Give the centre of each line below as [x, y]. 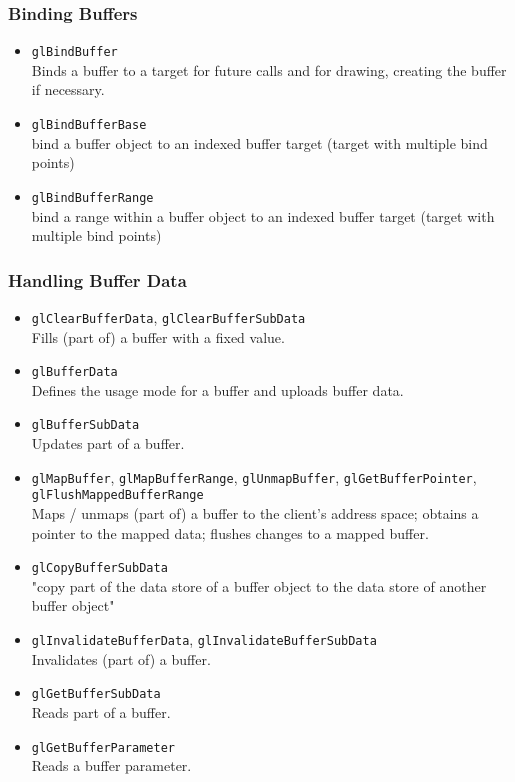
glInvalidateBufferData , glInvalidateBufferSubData [204, 639]
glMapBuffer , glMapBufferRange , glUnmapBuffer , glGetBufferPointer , [254, 476]
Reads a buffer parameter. [111, 765]
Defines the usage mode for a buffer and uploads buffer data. [217, 389]
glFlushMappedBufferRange [117, 495]
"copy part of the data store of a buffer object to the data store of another [259, 585]
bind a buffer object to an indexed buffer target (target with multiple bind [259, 142]
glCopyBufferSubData [99, 568]
